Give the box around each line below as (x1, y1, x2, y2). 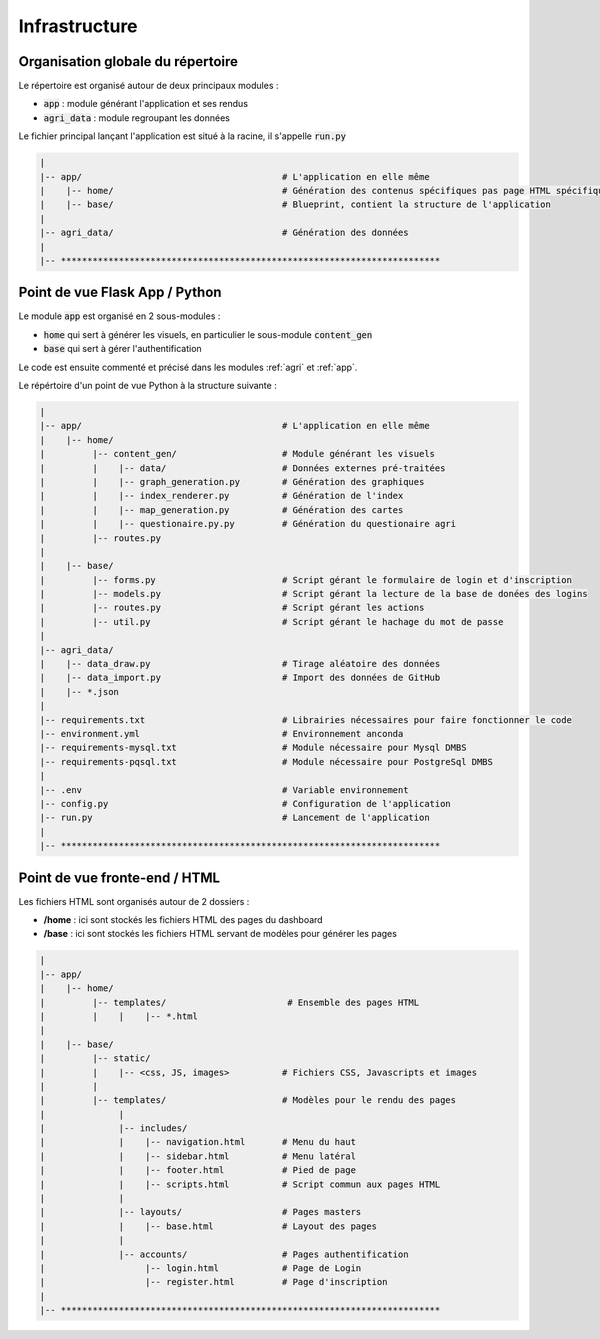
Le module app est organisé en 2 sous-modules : (18, 310, 221, 322)
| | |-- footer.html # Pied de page (39, 1165, 357, 1176)
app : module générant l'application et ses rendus (43, 98, 249, 110)
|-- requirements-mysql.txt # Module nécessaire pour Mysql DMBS (39, 742, 467, 754)
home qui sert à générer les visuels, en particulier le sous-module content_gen (43, 328, 373, 340)
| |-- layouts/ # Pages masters (39, 1206, 362, 1218)
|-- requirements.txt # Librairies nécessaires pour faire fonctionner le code (39, 714, 572, 725)
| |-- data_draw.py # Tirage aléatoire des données (39, 658, 441, 670)
